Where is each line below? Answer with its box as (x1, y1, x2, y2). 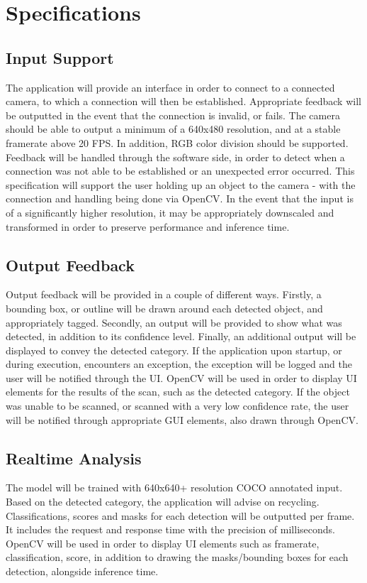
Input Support (6, 46, 114, 68)
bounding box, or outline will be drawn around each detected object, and (6, 300, 323, 315)
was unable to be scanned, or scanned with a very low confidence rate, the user (6, 398, 349, 413)
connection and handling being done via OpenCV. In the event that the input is (6, 191, 354, 206)
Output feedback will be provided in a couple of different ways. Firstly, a (6, 287, 322, 302)
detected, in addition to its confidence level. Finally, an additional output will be (6, 329, 356, 344)
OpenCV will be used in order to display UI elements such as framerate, (6, 535, 320, 550)
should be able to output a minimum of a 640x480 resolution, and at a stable (6, 121, 341, 136)
